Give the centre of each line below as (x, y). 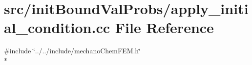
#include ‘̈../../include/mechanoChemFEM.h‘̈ (73, 51)
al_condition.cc (57, 27)
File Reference (164, 27)
